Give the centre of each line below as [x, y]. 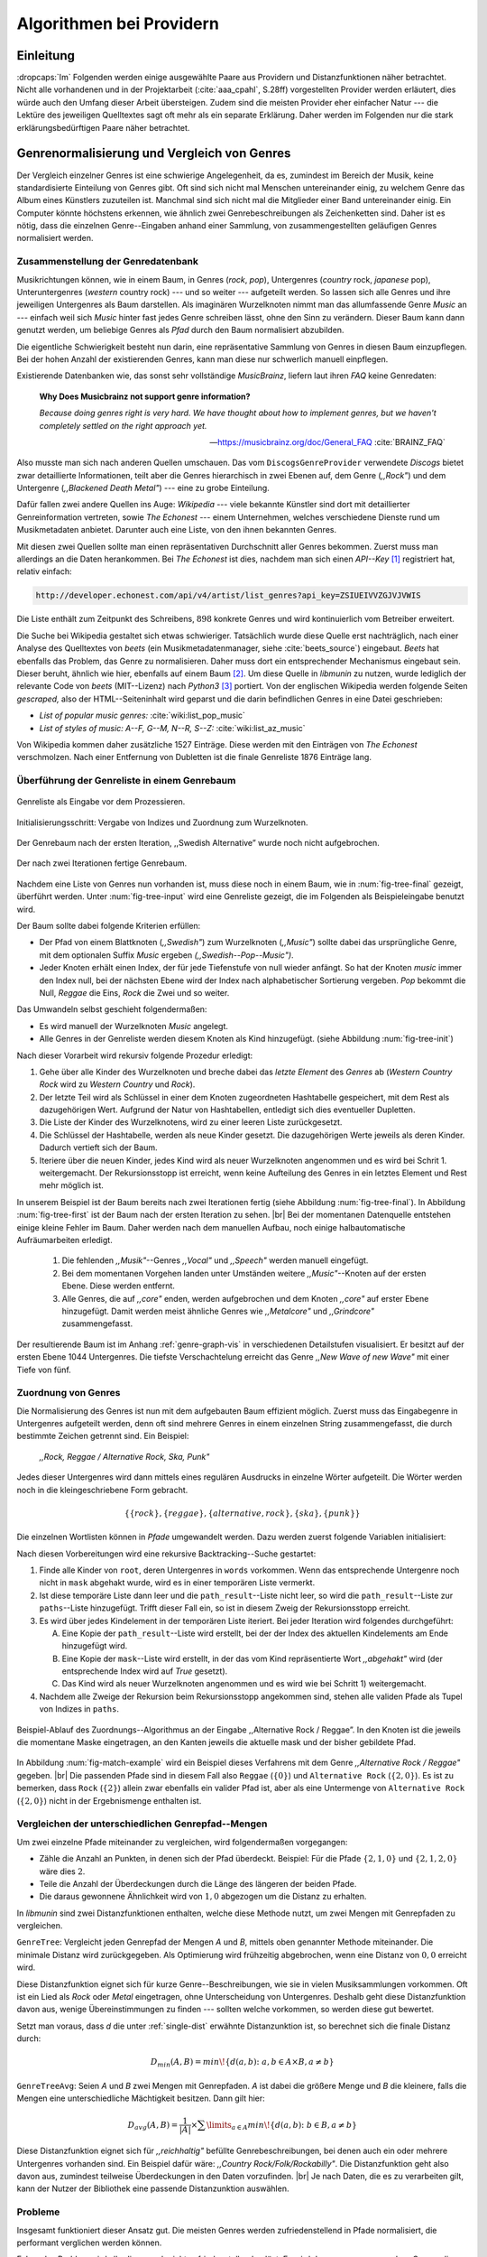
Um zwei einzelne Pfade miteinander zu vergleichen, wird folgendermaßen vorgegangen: [182, 1842]
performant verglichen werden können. [89, 2243]
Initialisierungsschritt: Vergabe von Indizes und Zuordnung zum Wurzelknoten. [162, 822]
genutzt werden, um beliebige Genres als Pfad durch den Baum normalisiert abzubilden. [180, 330]
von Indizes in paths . [79, 1709]
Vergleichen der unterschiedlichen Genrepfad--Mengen [142, 1824]
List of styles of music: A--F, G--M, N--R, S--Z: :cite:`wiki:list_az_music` [172, 728]
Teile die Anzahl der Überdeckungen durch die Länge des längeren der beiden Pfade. [198, 1883]
